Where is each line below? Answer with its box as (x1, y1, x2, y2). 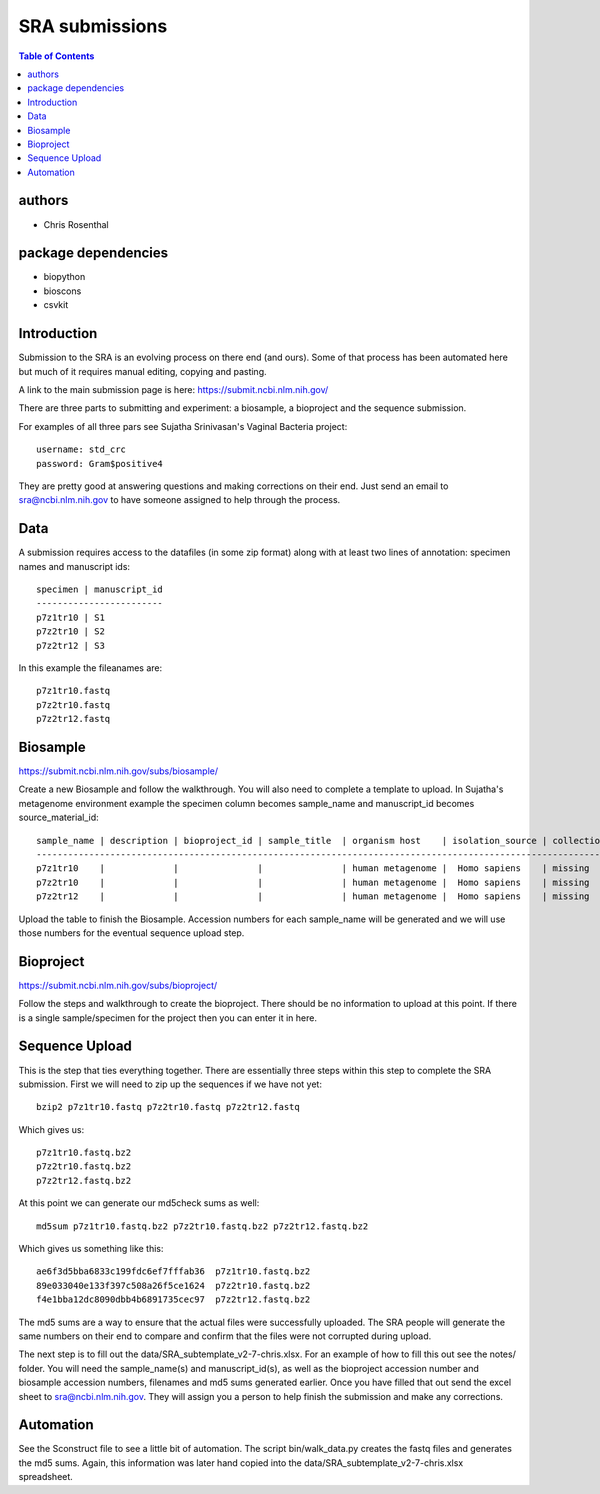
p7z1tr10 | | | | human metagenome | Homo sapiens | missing (36, 863, 590, 874)
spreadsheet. (18, 1471, 74, 1483)
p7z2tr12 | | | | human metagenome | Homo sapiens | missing (36, 891, 590, 902)
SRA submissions (18, 15, 168, 37)
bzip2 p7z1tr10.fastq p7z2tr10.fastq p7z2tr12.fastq (36, 1101, 300, 1113)
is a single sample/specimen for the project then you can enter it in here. (18, 1011, 317, 1024)
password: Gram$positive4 (36, 458, 164, 469)
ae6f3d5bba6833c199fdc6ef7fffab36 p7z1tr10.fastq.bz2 (36, 1266, 311, 1277)
